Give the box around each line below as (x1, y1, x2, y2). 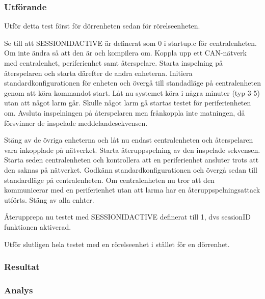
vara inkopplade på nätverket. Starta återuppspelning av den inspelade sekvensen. (4, 144, 260, 155)
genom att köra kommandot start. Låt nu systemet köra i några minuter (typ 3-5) (4, 87, 260, 98)
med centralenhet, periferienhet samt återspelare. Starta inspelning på (4, 58, 223, 68)
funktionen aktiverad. (4, 221, 71, 232)
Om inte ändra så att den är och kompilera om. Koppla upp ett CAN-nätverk (4, 47, 247, 58)
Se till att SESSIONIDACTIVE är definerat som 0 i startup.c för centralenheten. (4, 37, 257, 48)
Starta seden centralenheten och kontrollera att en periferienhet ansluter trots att (4, 154, 259, 165)
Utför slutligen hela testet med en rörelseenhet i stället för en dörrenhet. (4, 238, 230, 249)
